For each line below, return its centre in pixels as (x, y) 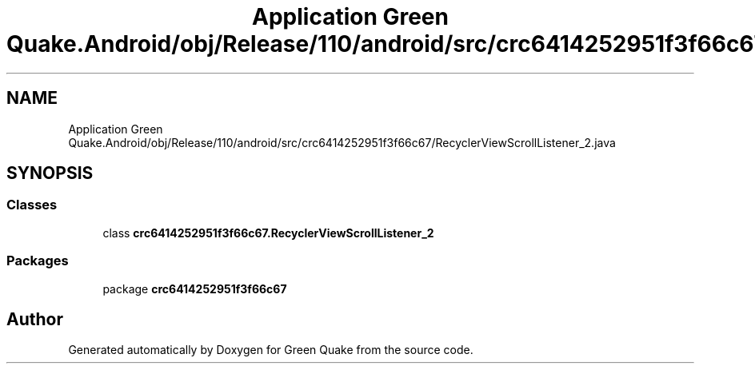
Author (35, 319)
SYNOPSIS (50, 173)
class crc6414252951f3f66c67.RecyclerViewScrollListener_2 (268, 233)
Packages (38, 261)
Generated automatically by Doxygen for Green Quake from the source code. (271, 350)
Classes (32, 205)
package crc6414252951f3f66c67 (195, 288)
